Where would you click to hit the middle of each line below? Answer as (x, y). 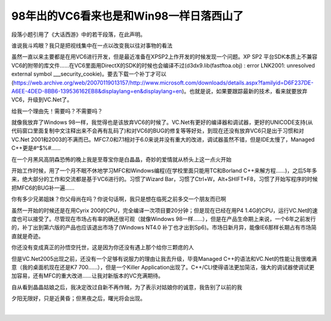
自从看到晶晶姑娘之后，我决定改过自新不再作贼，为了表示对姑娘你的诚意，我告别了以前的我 (127, 287)
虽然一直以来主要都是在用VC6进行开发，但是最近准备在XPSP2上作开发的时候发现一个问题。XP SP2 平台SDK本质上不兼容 (165, 57)
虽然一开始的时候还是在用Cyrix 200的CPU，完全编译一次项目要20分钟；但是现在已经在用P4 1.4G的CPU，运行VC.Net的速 (165, 210)
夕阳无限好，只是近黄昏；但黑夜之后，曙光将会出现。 (78, 298)
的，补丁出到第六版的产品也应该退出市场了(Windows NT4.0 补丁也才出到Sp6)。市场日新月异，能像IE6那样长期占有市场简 (164, 228)
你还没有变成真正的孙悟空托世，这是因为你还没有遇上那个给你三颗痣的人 (103, 247)
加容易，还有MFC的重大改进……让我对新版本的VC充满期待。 (87, 276)
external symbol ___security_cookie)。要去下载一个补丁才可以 (89, 74)
